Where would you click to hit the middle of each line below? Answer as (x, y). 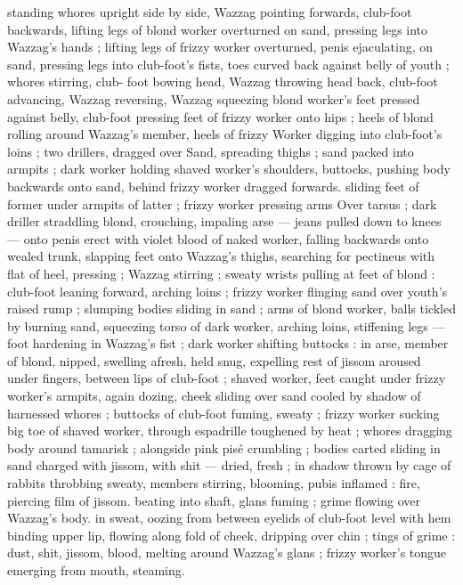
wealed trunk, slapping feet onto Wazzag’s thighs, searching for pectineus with (221, 256)
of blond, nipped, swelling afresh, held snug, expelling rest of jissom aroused (214, 360)
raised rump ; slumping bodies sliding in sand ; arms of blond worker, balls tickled (231, 309)
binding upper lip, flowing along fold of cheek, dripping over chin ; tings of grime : (231, 535)
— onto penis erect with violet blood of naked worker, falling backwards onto (218, 238)
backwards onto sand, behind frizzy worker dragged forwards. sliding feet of (213, 186)
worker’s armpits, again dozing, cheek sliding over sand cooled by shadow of (214, 396)
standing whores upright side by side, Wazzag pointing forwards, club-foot (210, 12)
